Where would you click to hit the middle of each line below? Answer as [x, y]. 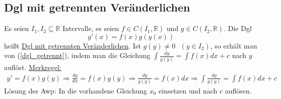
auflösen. [238, 90]
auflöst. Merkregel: [33, 67]
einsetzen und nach [188, 90]
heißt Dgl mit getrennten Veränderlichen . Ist [73, 45]
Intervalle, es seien [91, 28]
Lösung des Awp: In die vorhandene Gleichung [76, 90]
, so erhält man [234, 45]
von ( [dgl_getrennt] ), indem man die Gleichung [77, 55]
